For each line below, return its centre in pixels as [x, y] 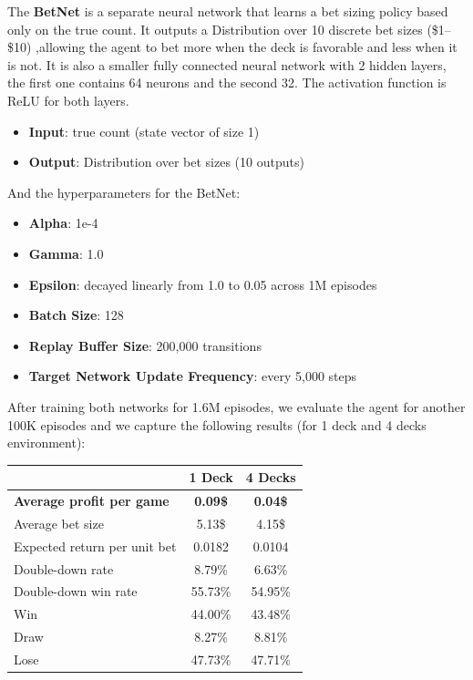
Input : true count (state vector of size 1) [144, 131]
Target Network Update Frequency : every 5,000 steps [193, 376]
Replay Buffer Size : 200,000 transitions [145, 345]
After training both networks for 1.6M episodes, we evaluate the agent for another [236, 406]
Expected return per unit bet [95, 546]
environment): [46, 443]
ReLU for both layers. [68, 100]
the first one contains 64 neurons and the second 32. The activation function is [227, 82]
